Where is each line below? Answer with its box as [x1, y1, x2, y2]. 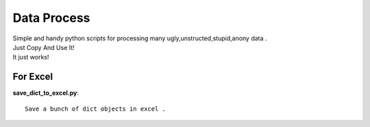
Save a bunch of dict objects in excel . [25, 104, 166, 113]
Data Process [12, 10, 90, 25]
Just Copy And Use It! [12, 43, 75, 51]
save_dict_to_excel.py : [12, 89, 79, 97]
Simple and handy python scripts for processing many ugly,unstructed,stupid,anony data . [12, 34, 267, 42]
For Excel [12, 71, 53, 83]
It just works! [12, 53, 49, 61]
